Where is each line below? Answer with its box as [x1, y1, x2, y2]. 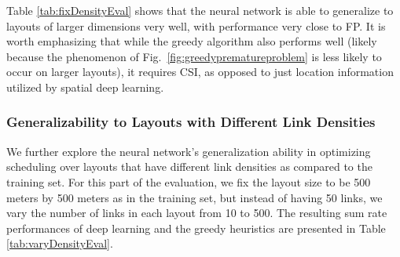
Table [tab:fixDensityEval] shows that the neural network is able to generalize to [6, 2, 394, 18]
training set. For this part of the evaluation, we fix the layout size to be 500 [6, 173, 371, 190]
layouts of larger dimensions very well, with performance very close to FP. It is [6, 17, 386, 34]
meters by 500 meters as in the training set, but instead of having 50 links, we [6, 189, 383, 205]
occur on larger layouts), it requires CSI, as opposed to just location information [6, 63, 394, 80]
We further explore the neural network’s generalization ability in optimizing [6, 143, 371, 159]
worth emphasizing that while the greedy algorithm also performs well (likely [6, 33, 377, 49]
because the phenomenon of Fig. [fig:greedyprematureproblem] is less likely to [6, 48, 382, 64]
